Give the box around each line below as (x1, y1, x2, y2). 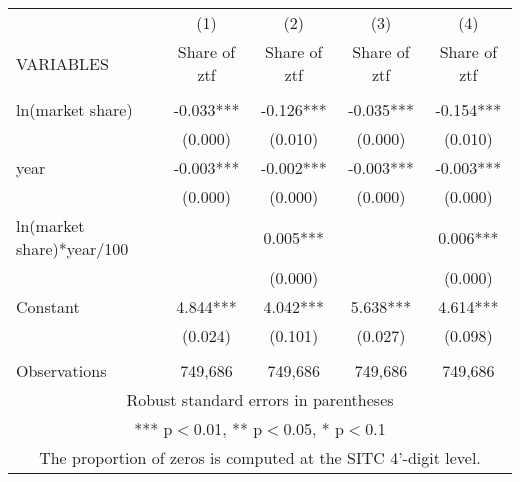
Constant (16, 295, 80, 318)
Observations (16, 359, 107, 382)
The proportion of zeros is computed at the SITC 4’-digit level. (39, 446, 481, 469)
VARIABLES (16, 51, 109, 75)
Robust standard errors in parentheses (126, 388, 394, 411)
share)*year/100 (16, 237, 129, 260)
